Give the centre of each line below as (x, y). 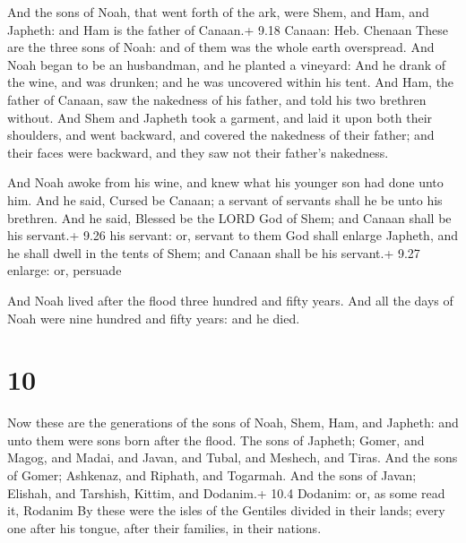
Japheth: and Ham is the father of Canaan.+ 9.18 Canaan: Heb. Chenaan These (228, 29)
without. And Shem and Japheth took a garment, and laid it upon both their (220, 117)
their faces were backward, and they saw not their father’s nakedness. (198, 152)
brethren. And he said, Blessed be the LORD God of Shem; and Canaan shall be (229, 217)
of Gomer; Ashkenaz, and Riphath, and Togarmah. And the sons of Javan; (212, 475)
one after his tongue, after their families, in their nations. (164, 527)
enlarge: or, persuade (65, 270)
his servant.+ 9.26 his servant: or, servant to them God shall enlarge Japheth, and (233, 235)
